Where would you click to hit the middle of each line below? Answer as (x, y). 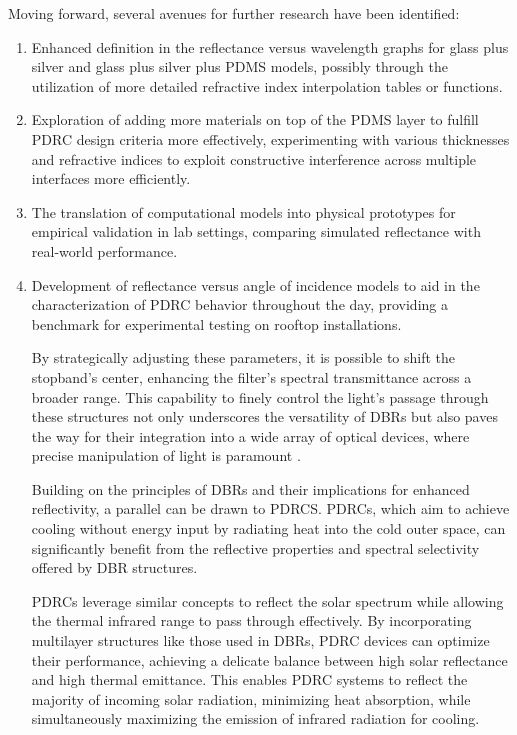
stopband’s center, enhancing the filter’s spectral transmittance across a (251, 376)
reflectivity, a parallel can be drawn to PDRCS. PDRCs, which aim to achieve (270, 508)
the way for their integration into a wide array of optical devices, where (250, 435)
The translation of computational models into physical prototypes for (243, 211)
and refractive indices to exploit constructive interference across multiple (254, 158)
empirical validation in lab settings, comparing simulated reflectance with (256, 231)
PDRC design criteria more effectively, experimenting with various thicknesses (270, 138)
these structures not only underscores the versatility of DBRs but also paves (264, 416)
